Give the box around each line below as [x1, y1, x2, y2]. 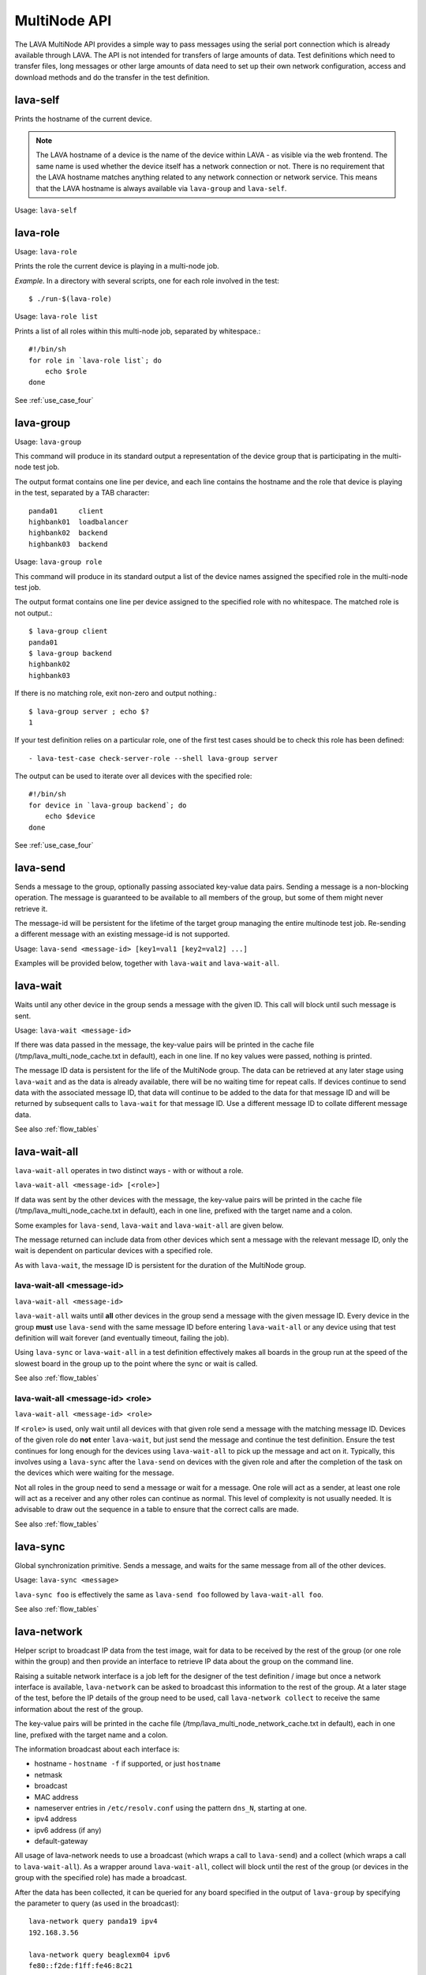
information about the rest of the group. [14, 1704, 144, 1714]
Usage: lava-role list [14, 312, 99, 322]
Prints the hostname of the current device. [14, 114, 153, 123]
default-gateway [34, 1837, 88, 1846]
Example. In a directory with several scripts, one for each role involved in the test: [14, 276, 280, 285]
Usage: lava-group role [14, 557, 103, 566]
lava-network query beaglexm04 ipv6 [28, 1950, 170, 1959]
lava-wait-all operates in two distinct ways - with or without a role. [14, 1165, 244, 1175]
